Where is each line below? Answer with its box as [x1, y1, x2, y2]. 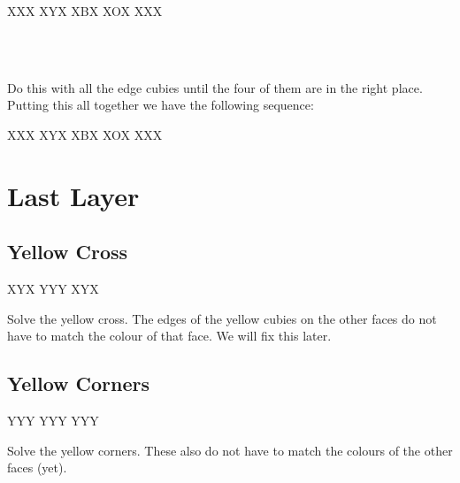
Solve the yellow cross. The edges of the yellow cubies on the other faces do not [7, 309, 437, 327]
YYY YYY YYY [7, 411, 99, 430]
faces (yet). [7, 458, 67, 477]
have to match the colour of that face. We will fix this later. [7, 326, 332, 345]
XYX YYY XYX [7, 280, 99, 298]
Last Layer [7, 177, 140, 213]
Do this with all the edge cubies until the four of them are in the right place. [7, 78, 423, 96]
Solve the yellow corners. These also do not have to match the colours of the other [7, 441, 453, 459]
